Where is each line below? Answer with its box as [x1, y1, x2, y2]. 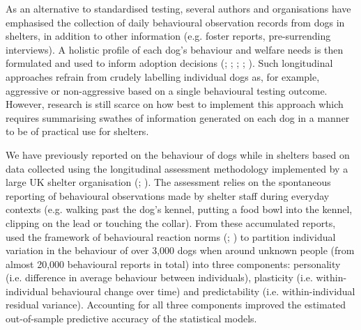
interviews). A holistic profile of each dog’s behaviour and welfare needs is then [6, 42, 344, 56]
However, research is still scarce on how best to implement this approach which [6, 97, 344, 111]
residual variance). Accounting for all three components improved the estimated [6, 297, 346, 312]
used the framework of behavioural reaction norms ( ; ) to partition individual [6, 229, 336, 244]
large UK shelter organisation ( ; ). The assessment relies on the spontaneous [6, 175, 331, 189]
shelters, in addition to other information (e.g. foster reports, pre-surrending [6, 29, 331, 43]
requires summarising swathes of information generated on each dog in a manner [6, 110, 350, 125]
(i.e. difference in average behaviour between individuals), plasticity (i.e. [6, 270, 313, 285]
